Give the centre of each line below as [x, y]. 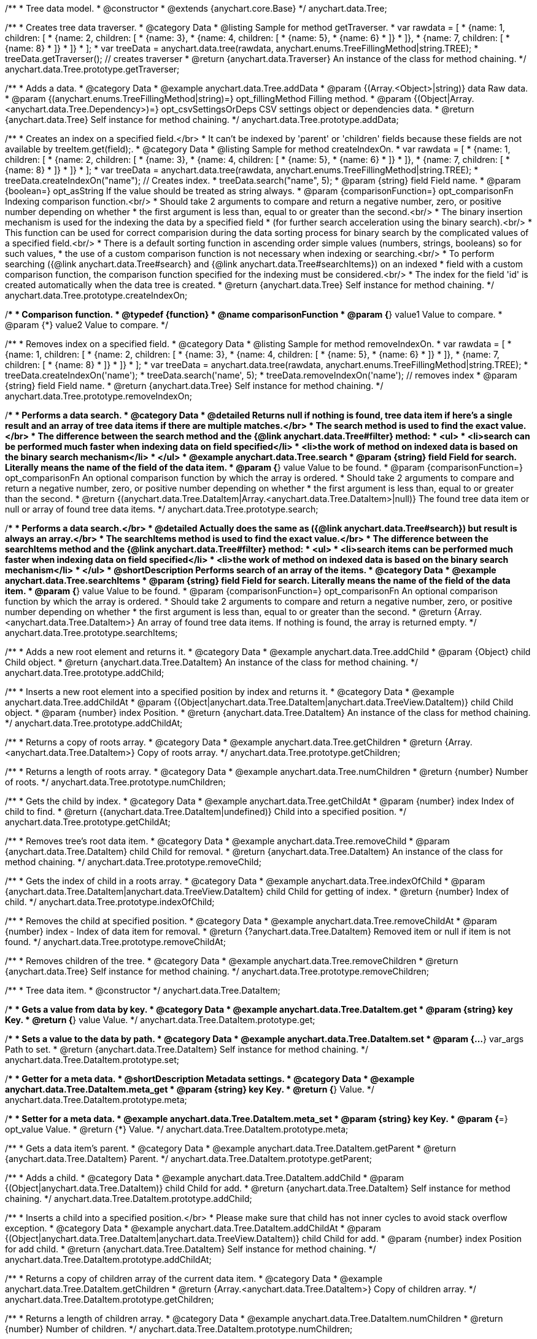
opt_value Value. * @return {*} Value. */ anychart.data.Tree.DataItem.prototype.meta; [177, 1129]
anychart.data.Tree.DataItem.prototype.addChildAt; [108, 1259]
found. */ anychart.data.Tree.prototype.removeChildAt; [115, 942]
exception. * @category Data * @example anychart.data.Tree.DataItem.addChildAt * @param [193, 1228]
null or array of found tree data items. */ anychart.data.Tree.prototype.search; [162, 509]
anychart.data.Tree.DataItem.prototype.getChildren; [110, 1299]
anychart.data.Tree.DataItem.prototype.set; [92, 1060]
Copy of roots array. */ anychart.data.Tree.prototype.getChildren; [269, 752]
